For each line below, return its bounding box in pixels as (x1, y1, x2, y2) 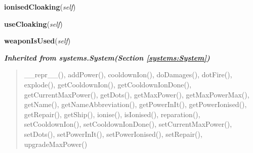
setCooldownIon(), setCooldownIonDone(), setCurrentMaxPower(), (24, 119, 232, 129)
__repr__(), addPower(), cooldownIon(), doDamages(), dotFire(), (24, 69, 232, 80)
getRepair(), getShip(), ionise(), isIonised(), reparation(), (24, 109, 200, 119)
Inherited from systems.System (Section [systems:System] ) (4, 52, 210, 63)
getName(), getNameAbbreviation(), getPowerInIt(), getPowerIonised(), (24, 99, 247, 110)
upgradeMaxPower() (24, 138, 88, 149)
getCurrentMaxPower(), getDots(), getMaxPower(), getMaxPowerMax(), (24, 89, 249, 99)
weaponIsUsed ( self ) (4, 35, 71, 46)
